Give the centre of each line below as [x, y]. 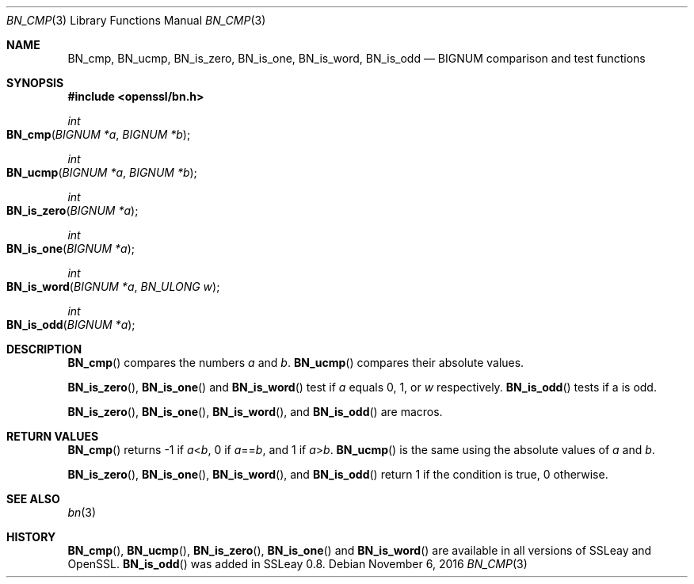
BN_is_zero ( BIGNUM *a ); [72, 210]
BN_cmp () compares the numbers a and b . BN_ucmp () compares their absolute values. [296, 363]
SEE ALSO [33, 499]
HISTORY [31, 537]
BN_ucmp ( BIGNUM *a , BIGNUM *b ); [102, 172]
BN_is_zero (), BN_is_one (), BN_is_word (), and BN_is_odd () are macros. [255, 412]
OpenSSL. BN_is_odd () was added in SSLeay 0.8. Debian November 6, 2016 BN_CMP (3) [297, 564]
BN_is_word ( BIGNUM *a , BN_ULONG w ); [113, 286]
